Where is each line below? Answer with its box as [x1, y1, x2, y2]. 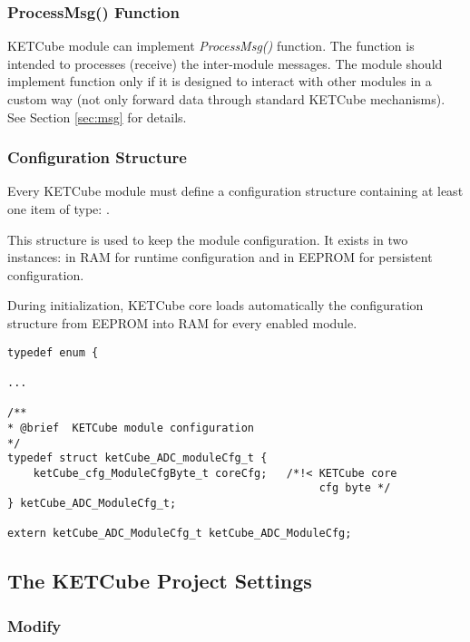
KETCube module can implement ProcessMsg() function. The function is [7, 36, 415, 55]
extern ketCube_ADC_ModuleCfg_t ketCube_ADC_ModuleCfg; [7, 527, 352, 540]
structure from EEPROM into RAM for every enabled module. [7, 313, 357, 332]
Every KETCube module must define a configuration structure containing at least [7, 181, 464, 200]
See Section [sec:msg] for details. [7, 107, 187, 126]
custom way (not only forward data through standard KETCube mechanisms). [7, 90, 446, 108]
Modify [7, 614, 62, 637]
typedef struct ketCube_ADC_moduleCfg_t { [7, 452, 268, 465]
